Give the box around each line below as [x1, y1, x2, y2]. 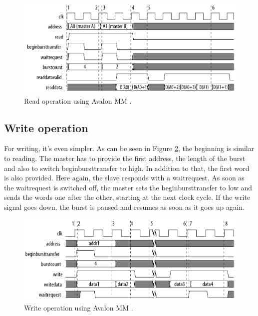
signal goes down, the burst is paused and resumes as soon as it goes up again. [4, 202, 245, 212]
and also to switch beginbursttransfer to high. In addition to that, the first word [4, 162, 250, 173]
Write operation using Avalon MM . [24, 302, 133, 313]
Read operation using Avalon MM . [24, 95, 132, 106]
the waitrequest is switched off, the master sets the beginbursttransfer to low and [4, 182, 252, 192]
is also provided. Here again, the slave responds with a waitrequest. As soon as [4, 172, 245, 183]
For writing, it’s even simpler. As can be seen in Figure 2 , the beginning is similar [4, 143, 255, 154]
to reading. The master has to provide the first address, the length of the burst [4, 153, 246, 163]
